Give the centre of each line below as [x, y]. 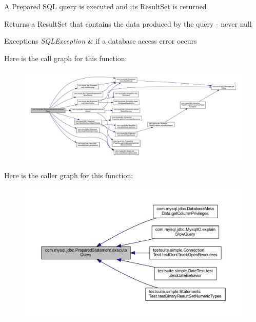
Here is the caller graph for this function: [69, 175]
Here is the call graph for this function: [66, 58]
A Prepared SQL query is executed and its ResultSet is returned [105, 6]
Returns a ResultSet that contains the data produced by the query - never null [128, 23]
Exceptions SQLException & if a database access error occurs [101, 41]
